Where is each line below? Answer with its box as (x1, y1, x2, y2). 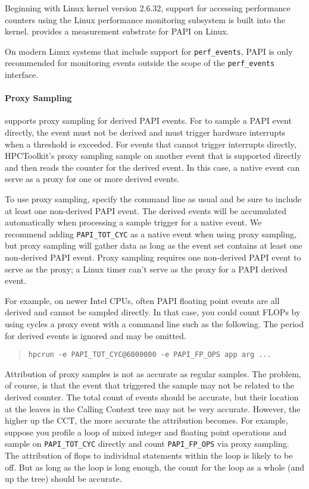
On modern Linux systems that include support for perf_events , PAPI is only (5, 45, 293, 57)
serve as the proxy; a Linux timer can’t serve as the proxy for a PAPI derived (5, 262, 288, 275)
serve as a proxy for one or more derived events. (5, 173, 180, 185)
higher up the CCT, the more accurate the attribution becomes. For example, (5, 414, 288, 427)
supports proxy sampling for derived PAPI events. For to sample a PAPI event (5, 114, 292, 127)
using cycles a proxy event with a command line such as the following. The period (5, 318, 304, 330)
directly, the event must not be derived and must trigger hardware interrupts (5, 126, 286, 139)
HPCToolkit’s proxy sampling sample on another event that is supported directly (5, 149, 301, 162)
